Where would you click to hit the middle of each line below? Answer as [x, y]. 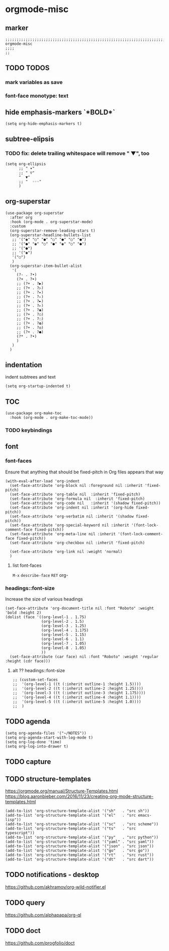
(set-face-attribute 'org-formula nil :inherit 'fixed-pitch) [77, 499]
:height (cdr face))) [28, 661]
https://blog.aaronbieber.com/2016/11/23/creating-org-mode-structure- [79, 796]
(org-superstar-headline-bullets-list [51, 235]
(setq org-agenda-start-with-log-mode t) [49, 738]
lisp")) [13, 820]
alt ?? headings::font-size [39, 671]
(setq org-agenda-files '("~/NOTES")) [46, 733]
